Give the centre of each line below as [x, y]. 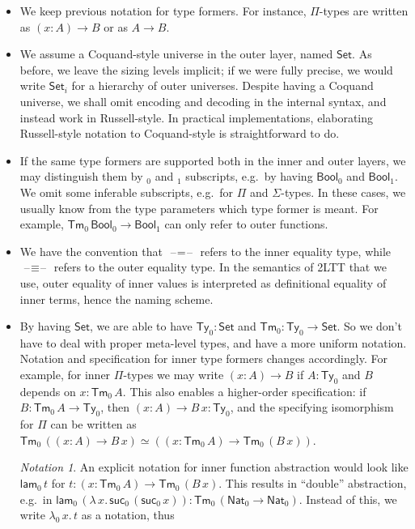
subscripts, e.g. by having [249, 176]
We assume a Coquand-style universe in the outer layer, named [176, 54]
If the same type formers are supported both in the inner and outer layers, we [213, 160]
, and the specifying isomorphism [312, 407]
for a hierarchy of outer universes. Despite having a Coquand [222, 85]
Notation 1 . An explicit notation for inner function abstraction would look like [214, 467]
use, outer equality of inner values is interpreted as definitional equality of [203, 282]
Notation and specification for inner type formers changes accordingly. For [203, 358]
